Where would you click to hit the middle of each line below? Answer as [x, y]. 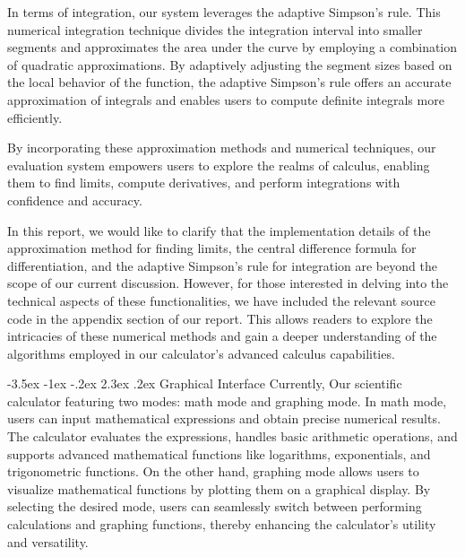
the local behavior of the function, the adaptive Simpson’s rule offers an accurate [229, 82]
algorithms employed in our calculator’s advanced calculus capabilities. [201, 353]
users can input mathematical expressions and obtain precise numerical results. [224, 418]
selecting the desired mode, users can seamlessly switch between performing [215, 506]
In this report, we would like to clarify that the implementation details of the [219, 230]
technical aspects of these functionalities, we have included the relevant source [221, 300]
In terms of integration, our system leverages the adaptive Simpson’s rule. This [224, 12]
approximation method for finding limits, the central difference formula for [212, 248]
